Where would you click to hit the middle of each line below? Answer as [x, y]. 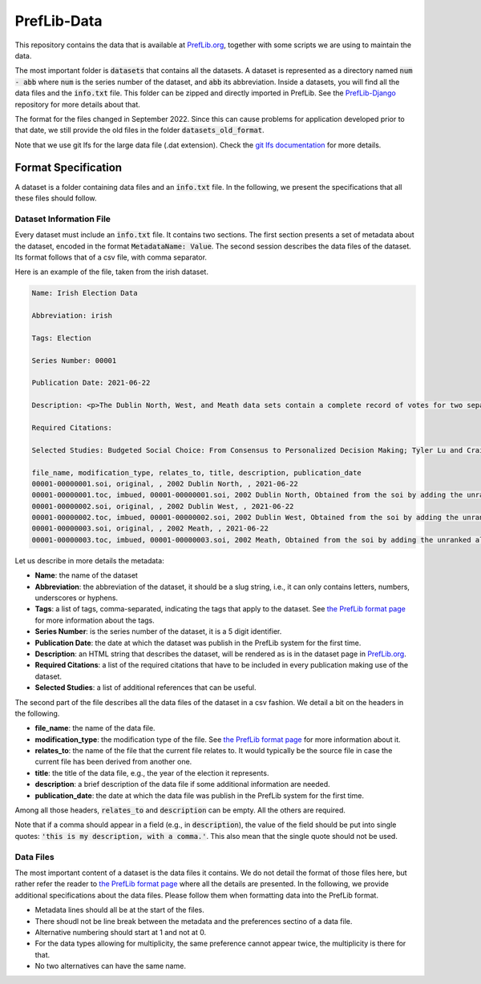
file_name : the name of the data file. [95, 728]
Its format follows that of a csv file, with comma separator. [111, 257]
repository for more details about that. [77, 104]
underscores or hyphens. [77, 598]
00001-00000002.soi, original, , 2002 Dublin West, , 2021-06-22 [163, 506]
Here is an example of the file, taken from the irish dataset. [111, 272]
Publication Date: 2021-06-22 [91, 383]
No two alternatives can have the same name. [110, 966]
